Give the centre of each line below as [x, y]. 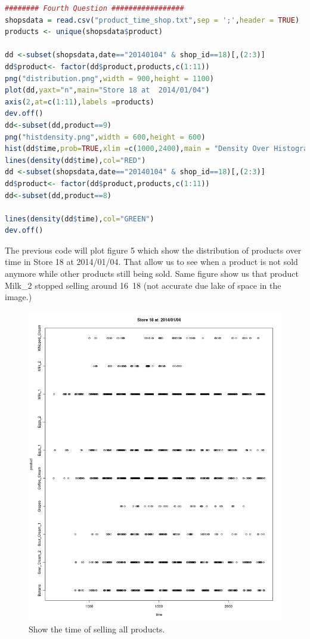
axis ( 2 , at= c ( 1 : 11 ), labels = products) [80, 102]
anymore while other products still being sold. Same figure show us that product [152, 274]
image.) [18, 297]
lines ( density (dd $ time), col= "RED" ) [75, 160]
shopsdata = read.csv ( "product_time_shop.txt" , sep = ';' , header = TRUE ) [152, 20]
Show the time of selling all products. [97, 629]
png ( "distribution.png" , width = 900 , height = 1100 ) [109, 78]
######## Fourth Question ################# [94, 8]
